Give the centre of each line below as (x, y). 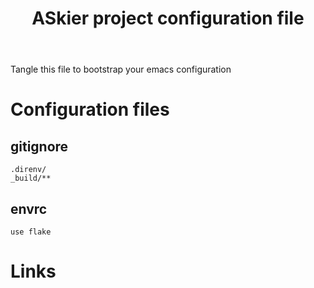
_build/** (31, 178)
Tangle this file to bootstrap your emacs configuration (121, 69)
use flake (31, 232)
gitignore (39, 146)
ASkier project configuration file (168, 18)
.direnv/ (28, 170)
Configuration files (90, 109)
